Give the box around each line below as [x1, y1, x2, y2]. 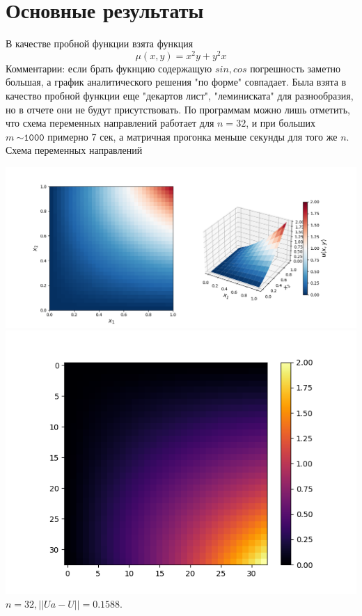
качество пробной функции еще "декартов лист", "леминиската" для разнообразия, [6, 88, 354, 102]
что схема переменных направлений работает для [6, 116, 214, 130]
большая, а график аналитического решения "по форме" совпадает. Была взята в [6, 74, 347, 89]
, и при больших [246, 116, 316, 130]
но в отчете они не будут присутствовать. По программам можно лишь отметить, [6, 102, 350, 116]
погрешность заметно [250, 61, 341, 75]
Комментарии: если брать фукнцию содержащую [6, 61, 212, 75]
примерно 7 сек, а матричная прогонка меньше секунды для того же [47, 129, 338, 143]
